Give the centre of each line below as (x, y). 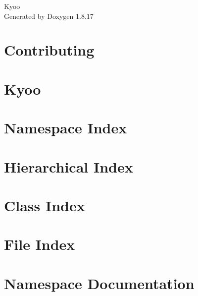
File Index (40, 244)
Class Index (45, 205)
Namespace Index (66, 128)
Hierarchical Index (69, 166)
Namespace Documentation (99, 283)
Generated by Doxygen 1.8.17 (49, 16)
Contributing (49, 50)
